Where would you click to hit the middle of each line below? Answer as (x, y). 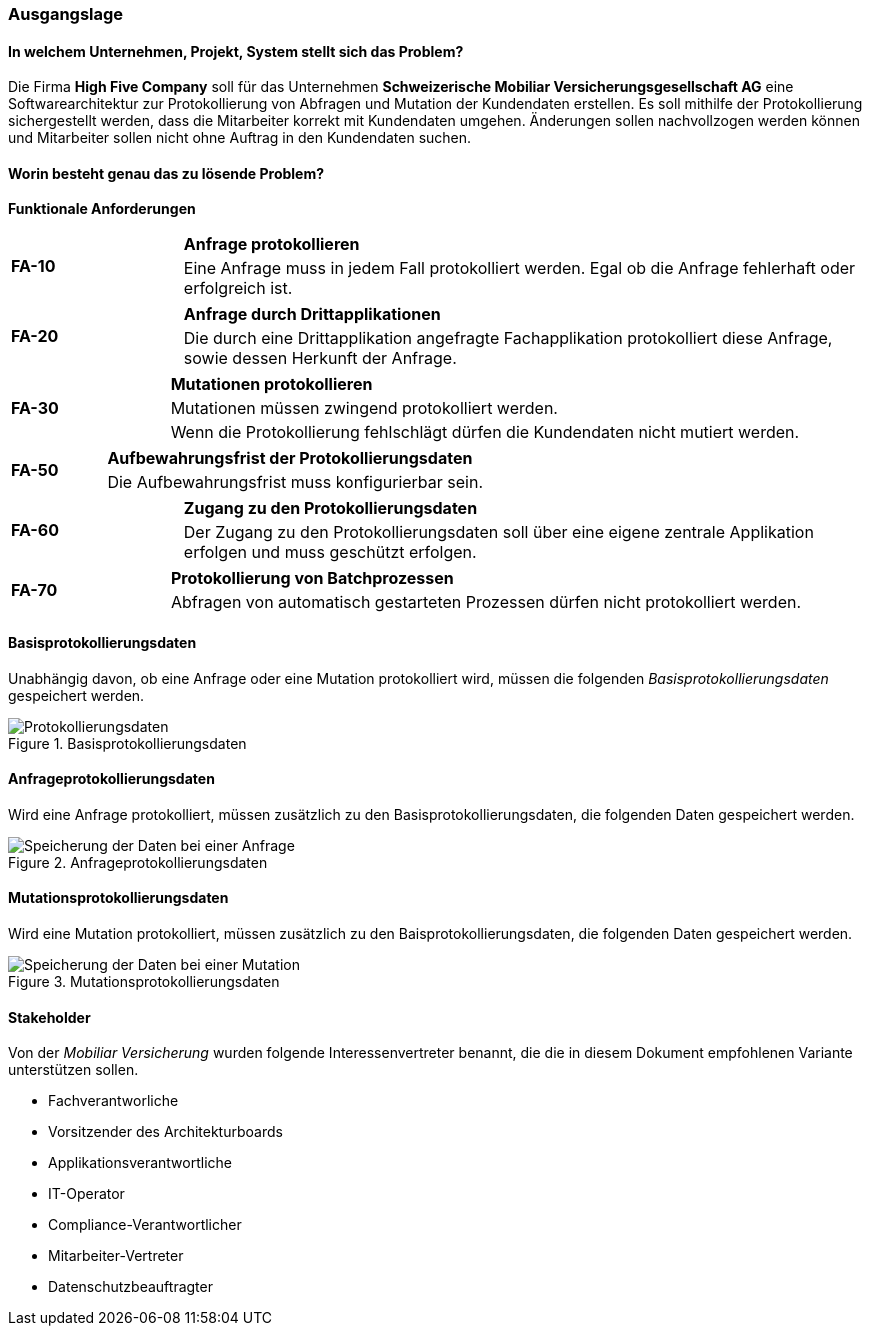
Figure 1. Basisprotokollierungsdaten (127, 743)
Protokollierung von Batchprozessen (312, 578)
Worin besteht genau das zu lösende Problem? (166, 173)
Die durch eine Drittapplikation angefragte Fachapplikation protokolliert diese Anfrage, (508, 338)
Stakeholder (49, 1017)
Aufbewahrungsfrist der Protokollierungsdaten (290, 458)
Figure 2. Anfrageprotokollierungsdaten (138, 862)
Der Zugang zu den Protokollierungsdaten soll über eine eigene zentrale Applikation (498, 532)
